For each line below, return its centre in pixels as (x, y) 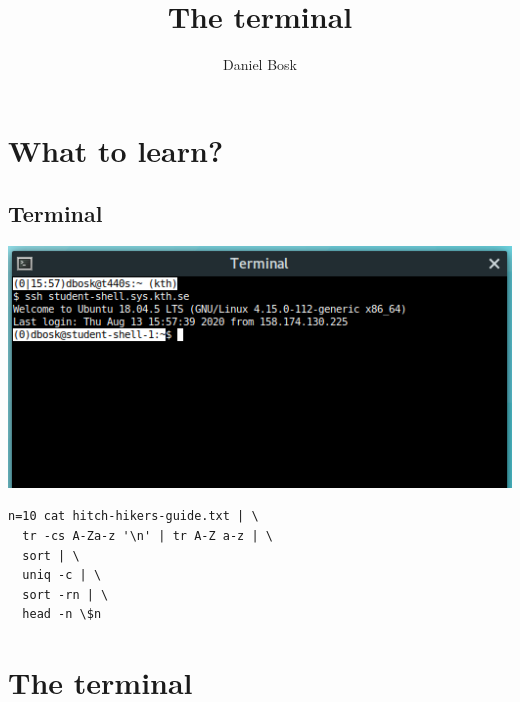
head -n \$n (62, 614)
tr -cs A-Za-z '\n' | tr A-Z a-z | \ (147, 536)
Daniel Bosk (260, 64)
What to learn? (116, 149)
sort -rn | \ (65, 594)
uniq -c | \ (62, 575)
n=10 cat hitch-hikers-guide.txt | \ (133, 516)
